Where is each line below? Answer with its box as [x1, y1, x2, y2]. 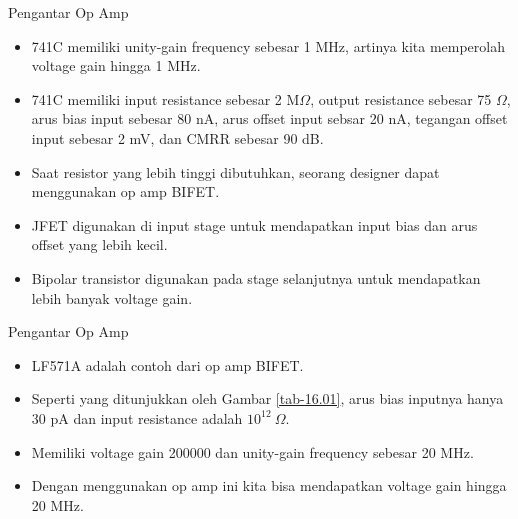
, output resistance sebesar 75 [310, 88, 492, 109]
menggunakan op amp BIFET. [31, 181, 220, 202]
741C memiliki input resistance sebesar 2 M [31, 88, 300, 109]
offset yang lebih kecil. [31, 234, 168, 255]
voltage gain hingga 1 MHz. [31, 55, 201, 76]
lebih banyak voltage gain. [31, 287, 193, 308]
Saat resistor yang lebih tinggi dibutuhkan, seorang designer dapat [31, 161, 440, 182]
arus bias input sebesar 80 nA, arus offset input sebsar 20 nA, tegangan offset [31, 108, 508, 129]
